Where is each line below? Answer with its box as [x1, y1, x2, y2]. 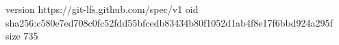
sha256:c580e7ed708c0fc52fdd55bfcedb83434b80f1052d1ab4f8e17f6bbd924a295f [5, 15, 333, 29]
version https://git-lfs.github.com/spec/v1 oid [5, 2, 199, 16]
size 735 [5, 29, 38, 43]
